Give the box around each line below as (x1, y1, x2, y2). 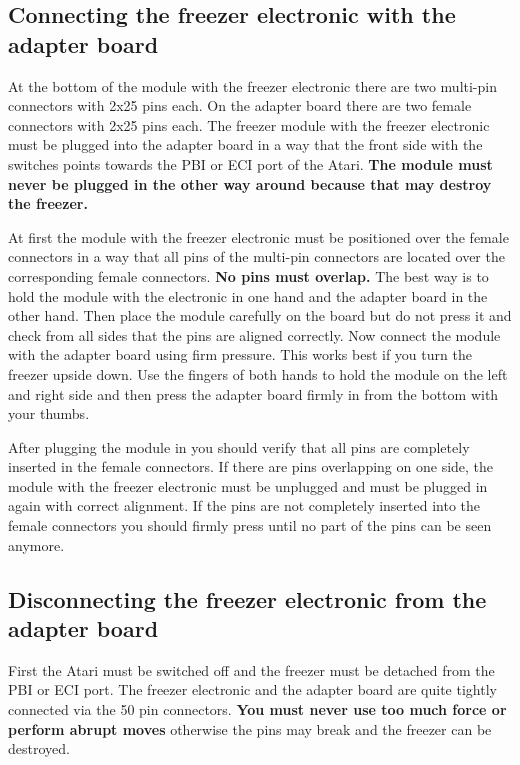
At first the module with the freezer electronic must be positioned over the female (8, 226, 509, 247)
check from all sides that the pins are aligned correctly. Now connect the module (8, 324, 501, 345)
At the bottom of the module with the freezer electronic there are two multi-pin (8, 75, 497, 96)
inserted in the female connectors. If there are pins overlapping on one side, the (8, 456, 494, 477)
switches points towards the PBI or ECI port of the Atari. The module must (8, 153, 493, 174)
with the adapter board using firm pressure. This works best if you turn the (8, 344, 472, 365)
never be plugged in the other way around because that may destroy (8, 173, 492, 194)
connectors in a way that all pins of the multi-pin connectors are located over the (8, 246, 505, 267)
